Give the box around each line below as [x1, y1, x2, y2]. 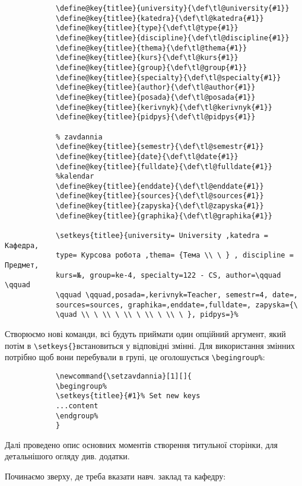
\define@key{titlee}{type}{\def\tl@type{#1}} [55, 24, 239, 33]
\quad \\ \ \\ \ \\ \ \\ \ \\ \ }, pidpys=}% [55, 310, 239, 319]
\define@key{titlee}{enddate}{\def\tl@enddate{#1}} [55, 182, 264, 190]
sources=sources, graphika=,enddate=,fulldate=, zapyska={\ [55, 300, 298, 309]
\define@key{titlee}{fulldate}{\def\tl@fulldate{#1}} [55, 162, 273, 171]
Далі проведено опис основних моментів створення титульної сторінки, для [5, 438, 278, 450]
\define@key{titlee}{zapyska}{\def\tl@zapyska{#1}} [55, 202, 264, 211]
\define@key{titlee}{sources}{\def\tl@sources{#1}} [55, 192, 264, 201]
